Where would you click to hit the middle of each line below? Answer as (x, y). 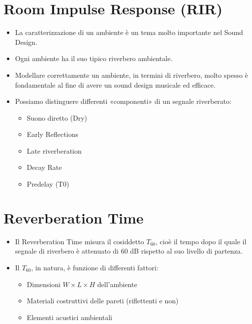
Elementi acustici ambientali (69, 317)
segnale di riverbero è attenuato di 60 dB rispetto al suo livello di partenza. (129, 251)
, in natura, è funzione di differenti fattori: (95, 267)
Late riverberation (54, 150)
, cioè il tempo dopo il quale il (201, 241)
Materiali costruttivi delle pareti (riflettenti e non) (103, 301)
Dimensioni (44, 284)
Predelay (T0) (48, 184)
